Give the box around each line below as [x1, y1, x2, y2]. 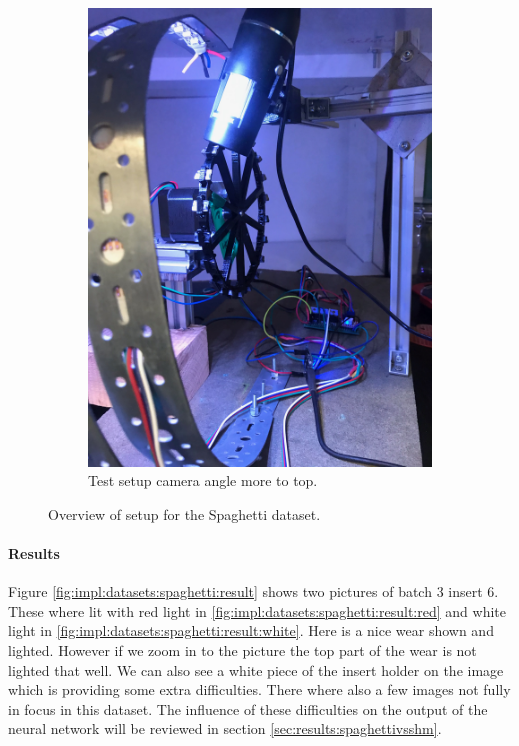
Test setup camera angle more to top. [88, 470, 318, 491]
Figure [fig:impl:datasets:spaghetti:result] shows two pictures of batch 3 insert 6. [8, 581, 499, 602]
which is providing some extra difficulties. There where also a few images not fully [8, 679, 511, 700]
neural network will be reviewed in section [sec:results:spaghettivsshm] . [8, 718, 442, 739]
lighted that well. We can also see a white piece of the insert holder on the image [8, 659, 504, 680]
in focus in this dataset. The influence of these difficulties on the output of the [8, 698, 488, 719]
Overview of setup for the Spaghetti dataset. [48, 503, 321, 524]
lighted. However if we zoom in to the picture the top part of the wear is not [8, 640, 477, 661]
